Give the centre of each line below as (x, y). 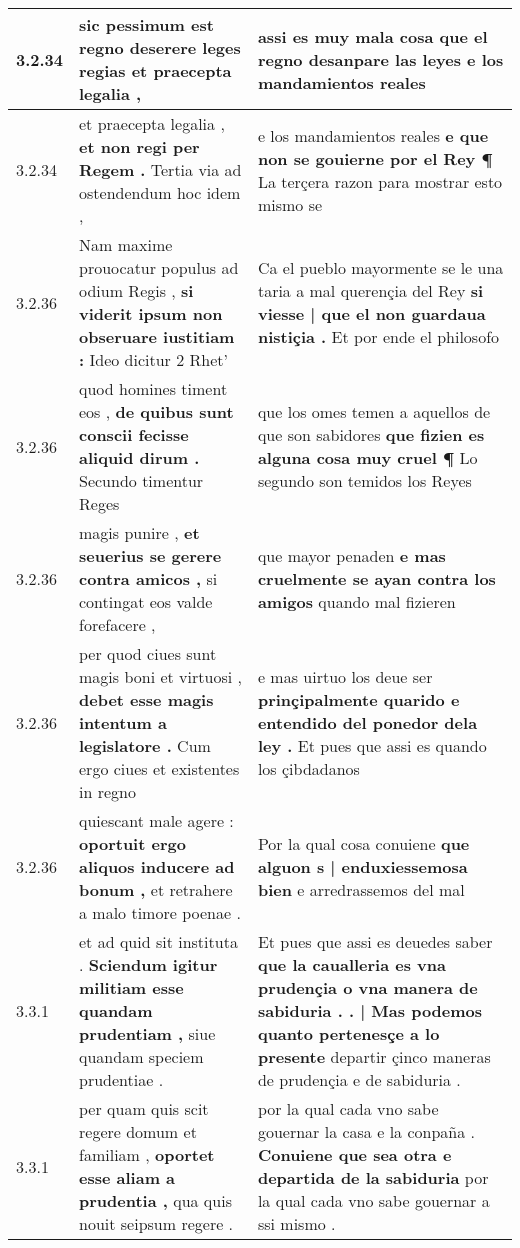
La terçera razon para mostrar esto (380, 181)
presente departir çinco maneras (374, 1056)
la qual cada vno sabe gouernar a (373, 1200)
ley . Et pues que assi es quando (372, 745)
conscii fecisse (134, 434)
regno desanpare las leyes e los (380, 59)
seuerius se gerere (150, 555)
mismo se (290, 204)
